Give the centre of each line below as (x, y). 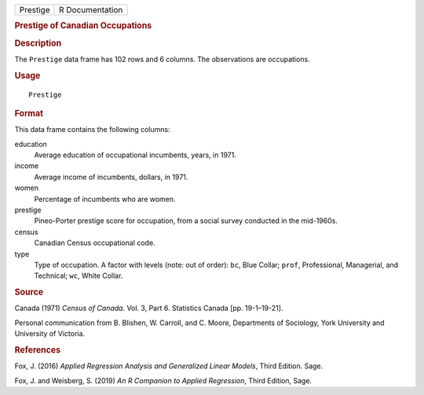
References (38, 349)
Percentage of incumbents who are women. (105, 199)
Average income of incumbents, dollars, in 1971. (111, 177)
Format (29, 113)
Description (38, 43)
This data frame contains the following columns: (92, 130)
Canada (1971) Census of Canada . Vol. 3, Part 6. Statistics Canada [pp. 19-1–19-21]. (149, 308)
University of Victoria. (50, 334)
